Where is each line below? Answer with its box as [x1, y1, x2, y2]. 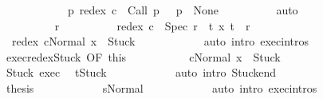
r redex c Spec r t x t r [54, 17, 250, 34]
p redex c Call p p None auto [67, 2, 298, 18]
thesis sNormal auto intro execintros [6, 79, 317, 96]
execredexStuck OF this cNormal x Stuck [6, 48, 281, 65]
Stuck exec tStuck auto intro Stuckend [6, 64, 277, 81]
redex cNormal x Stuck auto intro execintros [11, 33, 309, 49]
